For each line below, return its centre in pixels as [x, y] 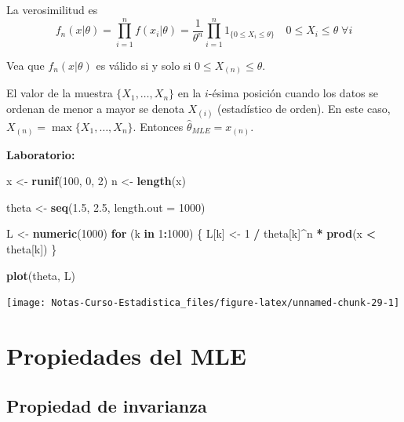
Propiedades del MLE [127, 355]
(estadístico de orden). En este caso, [304, 108]
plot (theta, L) [41, 275]
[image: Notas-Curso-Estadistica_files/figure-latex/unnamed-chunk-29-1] [203, 303]
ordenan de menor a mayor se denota [95, 108]
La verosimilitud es [52, 9]
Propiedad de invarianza [107, 405]
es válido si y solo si [144, 65]
